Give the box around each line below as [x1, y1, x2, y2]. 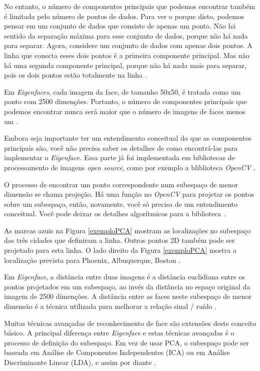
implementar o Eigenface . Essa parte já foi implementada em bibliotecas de [4, 152, 235, 163]
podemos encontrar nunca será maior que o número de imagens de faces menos [4, 106, 245, 116]
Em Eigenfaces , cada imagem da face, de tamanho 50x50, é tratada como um [4, 86, 241, 97]
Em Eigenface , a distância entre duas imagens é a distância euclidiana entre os [4, 271, 245, 282]
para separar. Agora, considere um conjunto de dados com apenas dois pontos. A [4, 40, 252, 51]
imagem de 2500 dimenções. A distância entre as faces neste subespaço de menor [4, 291, 252, 301]
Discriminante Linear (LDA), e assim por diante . [4, 357, 156, 367]
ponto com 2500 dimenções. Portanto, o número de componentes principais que [4, 96, 247, 107]
